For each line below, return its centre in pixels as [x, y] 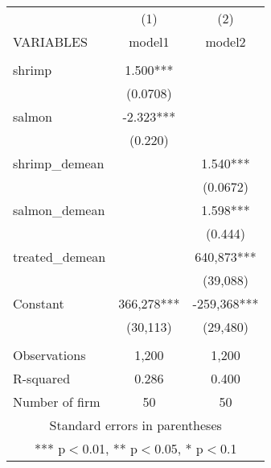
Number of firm [57, 402]
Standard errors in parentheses [135, 425]
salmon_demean [59, 210]
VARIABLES [50, 41]
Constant [39, 303]
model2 [226, 41]
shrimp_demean [59, 163]
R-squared [42, 378]
